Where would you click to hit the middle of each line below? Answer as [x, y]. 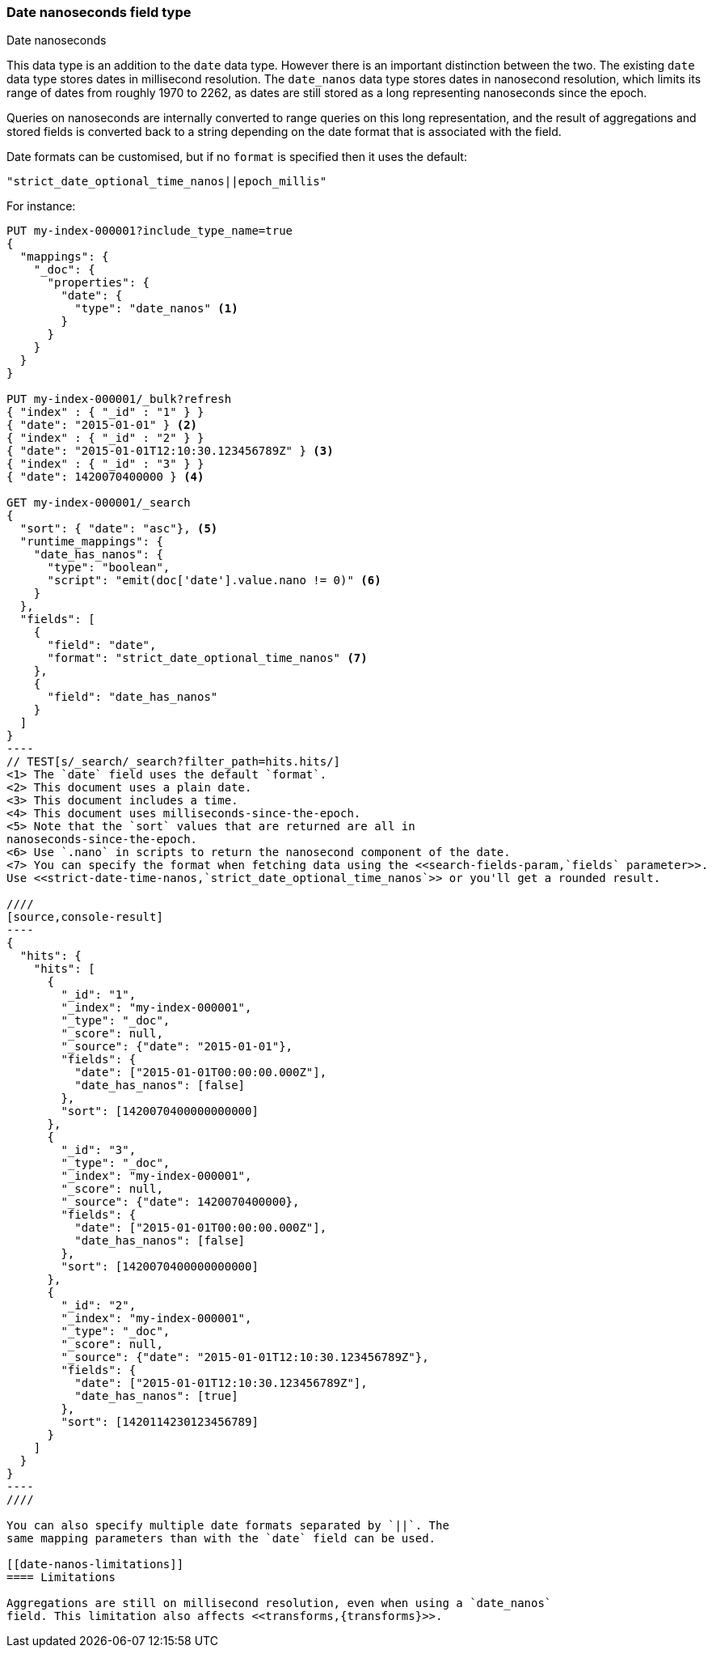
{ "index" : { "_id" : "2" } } [105, 438]
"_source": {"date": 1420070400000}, [180, 1202]
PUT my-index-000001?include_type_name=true [150, 231]
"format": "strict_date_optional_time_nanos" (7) [207, 658]
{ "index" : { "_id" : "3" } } [105, 464]
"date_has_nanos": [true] [156, 1396]
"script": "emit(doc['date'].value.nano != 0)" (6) [214, 581]
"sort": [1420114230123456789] [160, 1422]
